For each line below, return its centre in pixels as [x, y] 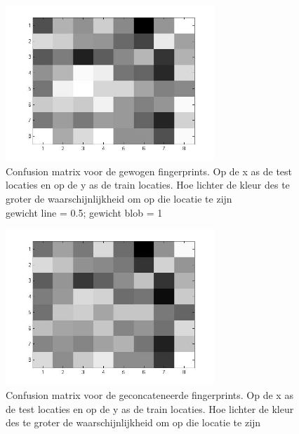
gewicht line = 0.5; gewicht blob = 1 [84, 212]
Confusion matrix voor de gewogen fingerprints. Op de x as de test [149, 171]
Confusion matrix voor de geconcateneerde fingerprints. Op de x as [149, 394]
